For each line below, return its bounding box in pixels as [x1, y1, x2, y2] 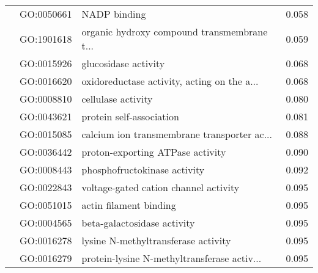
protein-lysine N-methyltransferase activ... [81, 251, 262, 265]
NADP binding [81, 7, 146, 21]
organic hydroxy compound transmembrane [81, 24, 268, 38]
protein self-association [81, 109, 179, 123]
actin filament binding [81, 198, 176, 212]
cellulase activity [81, 92, 153, 106]
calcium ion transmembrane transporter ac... [81, 127, 272, 141]
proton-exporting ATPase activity [81, 145, 226, 159]
